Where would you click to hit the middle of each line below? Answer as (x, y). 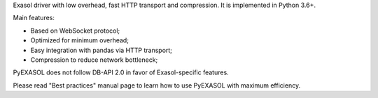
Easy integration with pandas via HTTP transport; (101, 50)
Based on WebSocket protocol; (75, 31)
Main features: (34, 18)
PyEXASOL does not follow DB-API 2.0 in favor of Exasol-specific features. (121, 72)
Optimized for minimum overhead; (80, 40)
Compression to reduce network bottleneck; (94, 60)
